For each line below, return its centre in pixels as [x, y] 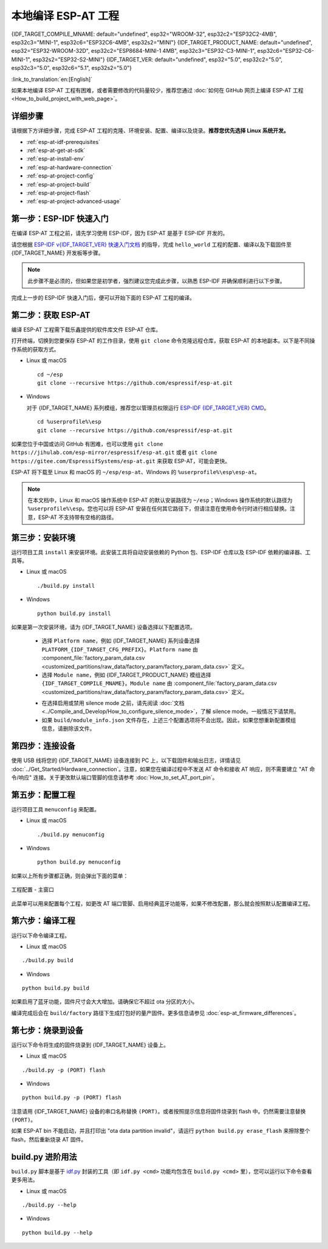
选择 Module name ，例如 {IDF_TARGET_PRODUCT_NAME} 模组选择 [126, 675]
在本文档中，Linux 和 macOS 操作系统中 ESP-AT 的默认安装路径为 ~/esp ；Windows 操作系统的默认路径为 [160, 500]
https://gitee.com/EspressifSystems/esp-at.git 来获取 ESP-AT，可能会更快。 [121, 461]
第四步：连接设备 [43, 746]
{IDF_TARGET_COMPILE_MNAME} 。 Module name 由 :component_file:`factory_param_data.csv [159, 683]
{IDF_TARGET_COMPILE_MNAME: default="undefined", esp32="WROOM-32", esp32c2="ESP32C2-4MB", [144, 34]
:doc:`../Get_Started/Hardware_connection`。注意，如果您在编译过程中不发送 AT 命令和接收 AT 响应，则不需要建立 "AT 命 [163, 769]
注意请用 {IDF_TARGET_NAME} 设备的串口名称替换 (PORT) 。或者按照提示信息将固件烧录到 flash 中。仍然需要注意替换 [159, 1111]
